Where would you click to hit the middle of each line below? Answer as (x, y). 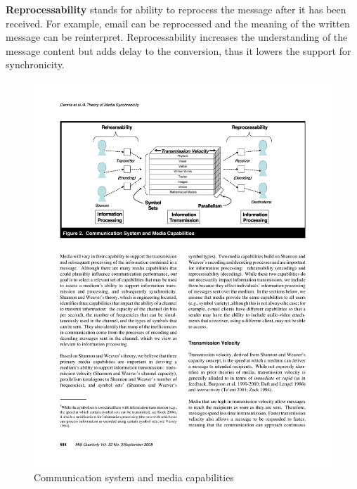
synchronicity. (35, 64)
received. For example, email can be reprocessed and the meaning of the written (178, 23)
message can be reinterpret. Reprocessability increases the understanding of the (177, 37)
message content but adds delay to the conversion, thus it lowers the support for (178, 50)
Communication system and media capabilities (134, 477)
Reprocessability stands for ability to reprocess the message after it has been (176, 9)
